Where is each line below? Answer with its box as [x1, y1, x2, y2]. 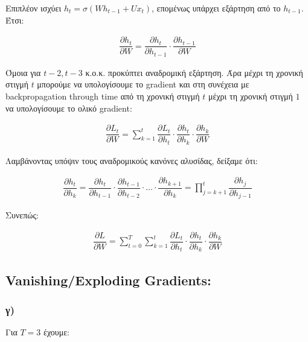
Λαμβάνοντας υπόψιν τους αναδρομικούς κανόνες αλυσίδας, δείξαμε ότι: [5, 154, 258, 166]
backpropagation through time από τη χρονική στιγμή [5, 89, 200, 102]
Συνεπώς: [5, 209, 39, 221]
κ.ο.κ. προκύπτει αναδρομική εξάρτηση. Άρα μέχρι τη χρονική [85, 66, 303, 78]
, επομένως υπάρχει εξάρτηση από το [152, 2, 281, 14]
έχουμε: [43, 326, 70, 338]
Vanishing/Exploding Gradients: [5, 270, 211, 289]
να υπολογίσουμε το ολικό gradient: [5, 101, 132, 114]
